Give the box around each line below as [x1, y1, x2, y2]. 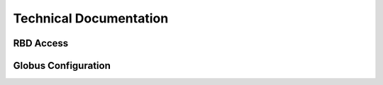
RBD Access [13, 37, 69, 49]
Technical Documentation [13, 11, 169, 26]
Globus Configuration [13, 60, 111, 72]
